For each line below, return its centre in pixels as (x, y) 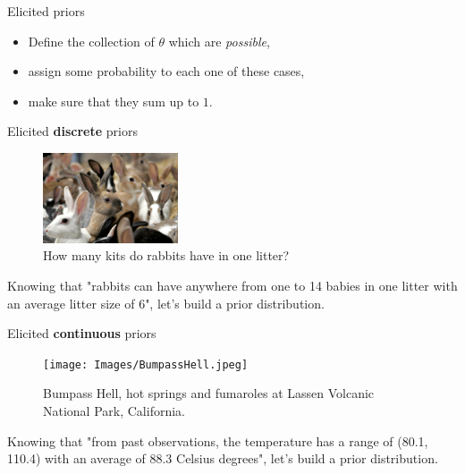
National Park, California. (114, 410)
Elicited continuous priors (82, 333)
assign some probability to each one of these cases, (166, 71)
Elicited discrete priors (72, 131)
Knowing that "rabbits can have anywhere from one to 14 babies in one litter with (232, 285)
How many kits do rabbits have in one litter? (166, 255)
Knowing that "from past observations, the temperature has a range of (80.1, (218, 440)
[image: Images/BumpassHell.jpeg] (146, 364)
